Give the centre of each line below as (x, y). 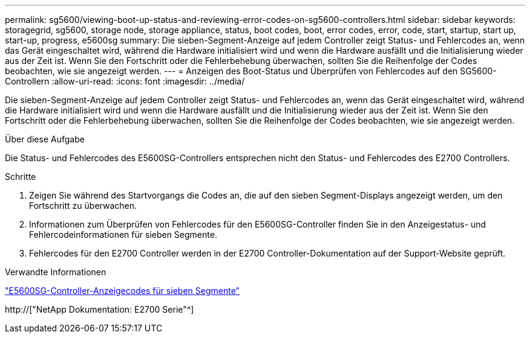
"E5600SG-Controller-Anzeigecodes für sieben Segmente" (123, 291)
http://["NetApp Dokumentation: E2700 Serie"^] (100, 309)
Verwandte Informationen (56, 272)
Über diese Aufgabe (45, 139)
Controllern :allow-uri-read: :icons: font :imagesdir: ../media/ (125, 81)
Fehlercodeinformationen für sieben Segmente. (123, 234)
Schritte (21, 177)
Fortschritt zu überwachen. (83, 206)
